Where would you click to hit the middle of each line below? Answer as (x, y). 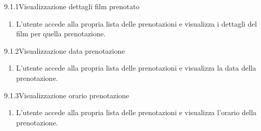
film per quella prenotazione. (61, 34)
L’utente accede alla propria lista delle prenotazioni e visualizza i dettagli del (136, 23)
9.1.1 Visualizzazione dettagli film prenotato (72, 6)
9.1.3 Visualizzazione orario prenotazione (67, 95)
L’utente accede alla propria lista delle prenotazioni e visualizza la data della (136, 68)
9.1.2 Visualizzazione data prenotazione (65, 50)
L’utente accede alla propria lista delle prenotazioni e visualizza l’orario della (136, 112)
